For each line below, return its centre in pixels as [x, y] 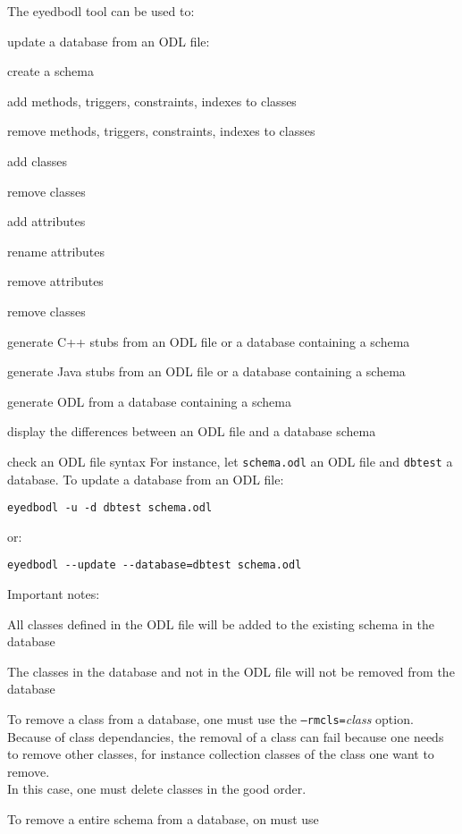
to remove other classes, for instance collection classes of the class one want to [221, 754]
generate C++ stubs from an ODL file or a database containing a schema [209, 341]
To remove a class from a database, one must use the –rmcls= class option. [210, 719]
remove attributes [55, 281]
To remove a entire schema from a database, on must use [163, 819]
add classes [38, 160]
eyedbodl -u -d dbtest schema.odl [110, 508]
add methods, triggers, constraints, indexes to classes [152, 101]
